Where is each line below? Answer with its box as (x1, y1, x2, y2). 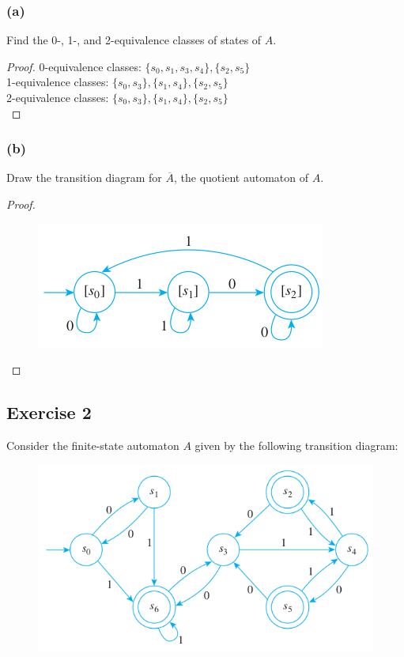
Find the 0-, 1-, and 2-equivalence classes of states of (6, 32, 262, 48)
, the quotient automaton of (174, 169, 308, 186)
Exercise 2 (6, 400, 92, 425)
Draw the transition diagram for (6, 169, 162, 186)
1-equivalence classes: (6, 74, 109, 90)
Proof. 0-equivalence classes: (6, 58, 142, 74)
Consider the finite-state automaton (6, 436, 179, 453)
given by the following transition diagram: (194, 436, 398, 453)
